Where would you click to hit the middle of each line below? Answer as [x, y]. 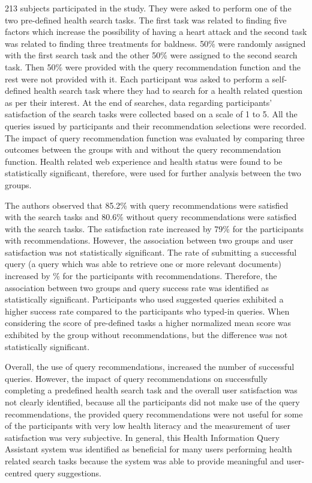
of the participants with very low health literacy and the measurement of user [148, 426]
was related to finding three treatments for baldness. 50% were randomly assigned [155, 43]
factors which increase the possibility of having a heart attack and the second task [156, 32]
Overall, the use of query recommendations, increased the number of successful [150, 367]
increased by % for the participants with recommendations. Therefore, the [141, 276]
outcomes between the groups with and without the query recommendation [143, 149]
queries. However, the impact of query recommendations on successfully [136, 378]
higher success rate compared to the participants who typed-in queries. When [147, 311]
